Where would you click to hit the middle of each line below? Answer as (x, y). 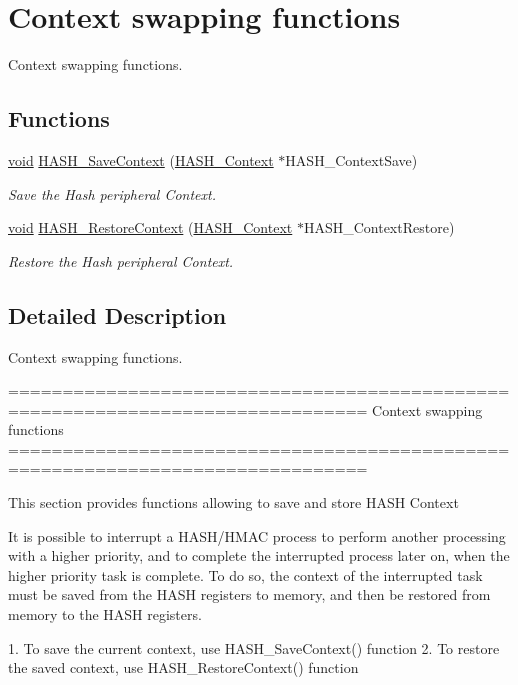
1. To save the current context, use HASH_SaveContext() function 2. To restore (254, 647)
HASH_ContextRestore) (379, 227)
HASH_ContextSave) (351, 159)
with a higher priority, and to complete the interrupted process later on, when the (259, 555)
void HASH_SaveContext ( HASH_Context (141, 159)
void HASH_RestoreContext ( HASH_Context (150, 227)
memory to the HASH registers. (105, 614)
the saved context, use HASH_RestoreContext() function (183, 667)
